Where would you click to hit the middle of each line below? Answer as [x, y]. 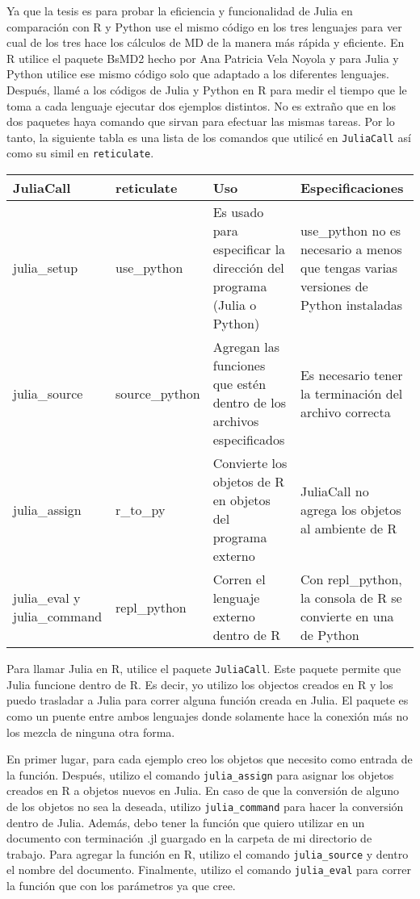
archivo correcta [345, 412]
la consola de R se [351, 598]
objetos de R [248, 482]
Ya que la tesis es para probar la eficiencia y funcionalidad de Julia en [180, 10]
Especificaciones [352, 188]
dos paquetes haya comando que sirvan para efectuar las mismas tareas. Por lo [201, 121]
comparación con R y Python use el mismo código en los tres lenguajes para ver [204, 26]
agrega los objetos [351, 509]
